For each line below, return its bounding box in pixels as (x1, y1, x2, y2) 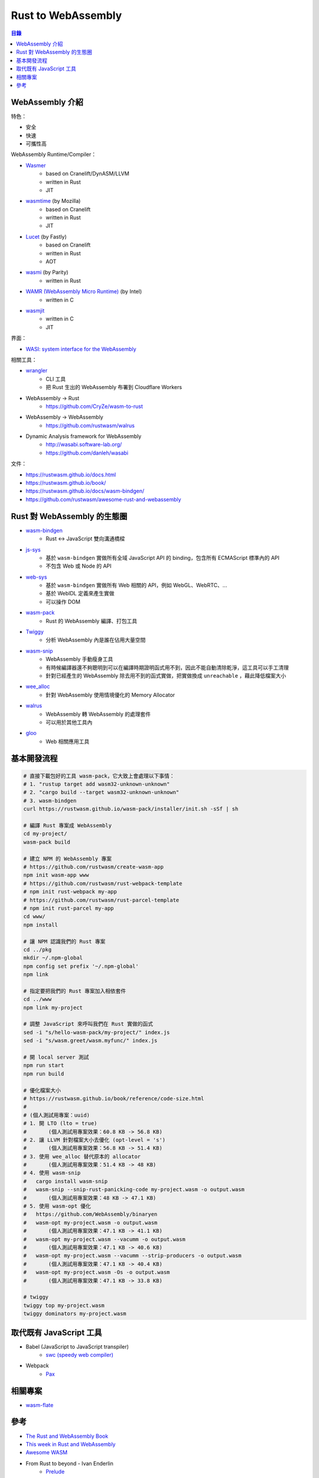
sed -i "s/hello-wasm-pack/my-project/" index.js (23, 1029, 170, 1036)
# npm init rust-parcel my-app (23, 905, 115, 912)
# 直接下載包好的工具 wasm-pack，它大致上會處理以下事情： (23, 772, 175, 779)
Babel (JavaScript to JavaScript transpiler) (25, 1343, 129, 1350)
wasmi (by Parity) (25, 269, 69, 276)
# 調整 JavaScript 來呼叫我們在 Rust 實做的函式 (23, 1020, 154, 1028)
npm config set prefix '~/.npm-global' (23, 962, 139, 970)
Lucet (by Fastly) (25, 233, 67, 240)
